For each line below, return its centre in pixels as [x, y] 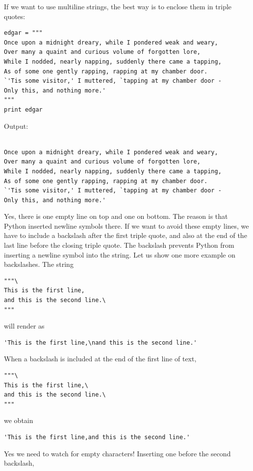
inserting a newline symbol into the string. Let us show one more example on [120, 254]
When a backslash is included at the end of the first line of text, [100, 359]
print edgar [23, 109]
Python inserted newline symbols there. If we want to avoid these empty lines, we [126, 225]
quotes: [15, 16]
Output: [16, 126]
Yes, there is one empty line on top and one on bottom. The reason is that [116, 216]
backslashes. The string [39, 264]
